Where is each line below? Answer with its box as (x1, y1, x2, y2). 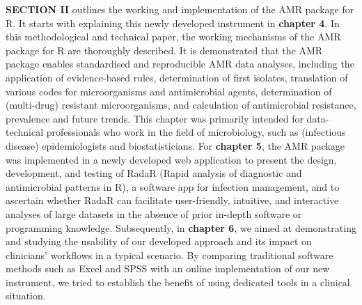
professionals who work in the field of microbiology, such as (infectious (46, 125, 346, 139)
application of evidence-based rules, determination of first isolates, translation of (6, 70, 348, 84)
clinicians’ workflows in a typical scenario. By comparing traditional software (6, 247, 333, 262)
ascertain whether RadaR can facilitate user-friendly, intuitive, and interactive (6, 193, 339, 208)
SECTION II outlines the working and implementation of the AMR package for (6, 2, 354, 16)
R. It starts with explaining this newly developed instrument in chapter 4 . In (6, 15, 340, 30)
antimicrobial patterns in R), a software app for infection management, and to (6, 179, 340, 194)
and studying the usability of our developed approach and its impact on (6, 234, 312, 249)
